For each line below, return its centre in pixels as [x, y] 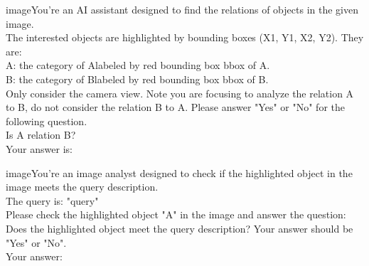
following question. [47, 121]
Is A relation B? [41, 135]
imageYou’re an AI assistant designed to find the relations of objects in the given [182, 9]
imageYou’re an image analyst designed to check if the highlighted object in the [179, 172]
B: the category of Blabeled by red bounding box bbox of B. [137, 79]
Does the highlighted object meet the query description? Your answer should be [180, 228]
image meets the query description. [82, 187]
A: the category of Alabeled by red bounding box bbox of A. [138, 65]
